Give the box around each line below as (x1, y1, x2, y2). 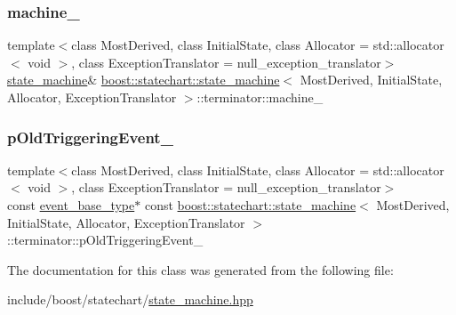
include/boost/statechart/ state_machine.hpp (7, 290, 253, 309)
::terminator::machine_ (196, 88, 324, 106)
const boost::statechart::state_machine (144, 196, 356, 214)
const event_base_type (7, 196, 135, 214)
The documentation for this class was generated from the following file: (7, 260, 394, 279)
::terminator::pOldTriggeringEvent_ (7, 230, 204, 249)
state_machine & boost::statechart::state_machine (7, 70, 280, 89)
